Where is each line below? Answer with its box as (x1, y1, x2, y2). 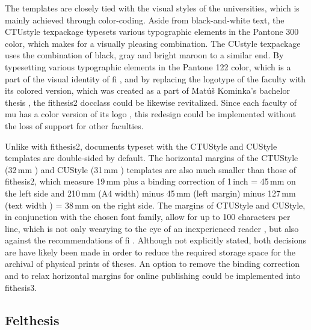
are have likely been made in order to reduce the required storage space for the (5, 245, 296, 258)
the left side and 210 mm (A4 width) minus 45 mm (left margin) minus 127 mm (5, 186, 296, 199)
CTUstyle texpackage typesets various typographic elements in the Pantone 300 (5, 25, 299, 38)
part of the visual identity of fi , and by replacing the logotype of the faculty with (5, 72, 306, 85)
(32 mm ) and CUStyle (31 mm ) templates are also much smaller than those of (5, 163, 297, 176)
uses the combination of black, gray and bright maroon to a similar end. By (5, 49, 284, 61)
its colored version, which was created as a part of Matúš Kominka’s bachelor (5, 84, 290, 97)
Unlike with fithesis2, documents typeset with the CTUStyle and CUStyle (5, 139, 277, 152)
